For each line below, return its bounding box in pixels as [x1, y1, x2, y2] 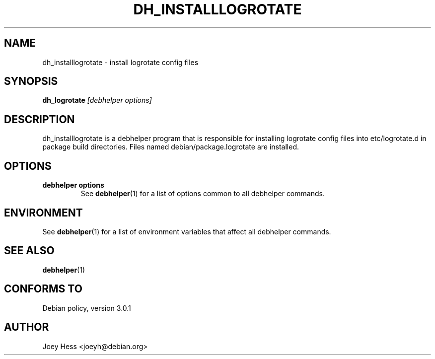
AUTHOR [4, 321, 49, 334]
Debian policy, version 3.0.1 [42, 303, 131, 312]
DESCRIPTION [4, 113, 75, 126]
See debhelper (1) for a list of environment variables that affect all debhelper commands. [42, 227, 331, 236]
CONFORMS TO [4, 283, 82, 295]
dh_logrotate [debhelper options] [42, 96, 152, 105]
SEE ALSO [4, 244, 55, 257]
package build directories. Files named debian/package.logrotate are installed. [42, 143, 299, 151]
